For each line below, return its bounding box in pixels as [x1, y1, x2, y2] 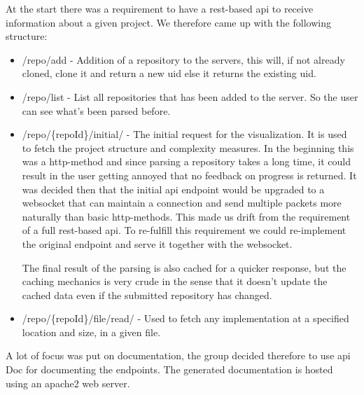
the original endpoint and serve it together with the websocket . [22, 236, 293, 251]
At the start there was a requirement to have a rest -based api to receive [6, 1, 314, 15]
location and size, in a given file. [22, 324, 161, 339]
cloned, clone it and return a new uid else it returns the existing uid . [22, 66, 316, 81]
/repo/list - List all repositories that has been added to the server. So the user [22, 89, 358, 104]
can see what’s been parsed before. [22, 103, 171, 118]
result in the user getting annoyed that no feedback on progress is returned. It [22, 167, 357, 182]
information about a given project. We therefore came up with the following [6, 15, 331, 29]
